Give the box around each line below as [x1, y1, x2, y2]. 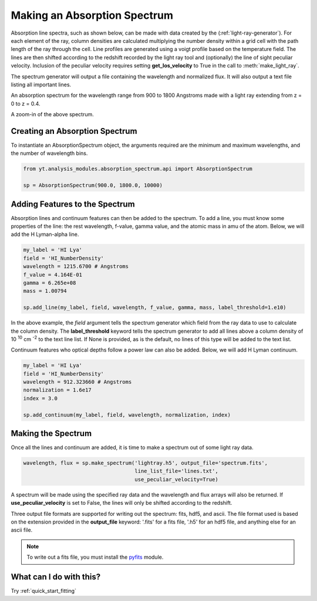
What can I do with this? [11, 572, 101, 582]
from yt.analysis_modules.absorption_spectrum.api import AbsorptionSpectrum [23, 166, 252, 173]
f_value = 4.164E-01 [23, 271, 82, 278]
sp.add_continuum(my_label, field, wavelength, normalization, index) [23, 411, 231, 418]
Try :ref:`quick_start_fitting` [11, 588, 76, 595]
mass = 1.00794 [23, 288, 67, 295]
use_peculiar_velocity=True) [134, 476, 218, 482]
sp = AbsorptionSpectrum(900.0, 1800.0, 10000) [23, 182, 163, 189]
